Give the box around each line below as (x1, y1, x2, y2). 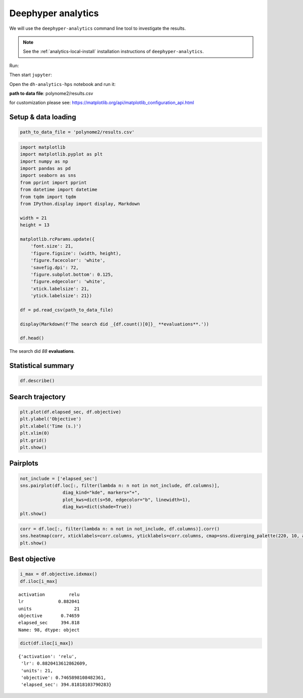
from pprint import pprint (20, 179, 87, 185)
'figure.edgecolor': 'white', (30, 278, 106, 285)
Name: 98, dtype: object (18, 627, 80, 633)
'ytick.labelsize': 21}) (30, 293, 92, 299)
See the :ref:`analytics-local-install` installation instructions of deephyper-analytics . (23, 49, 204, 55)
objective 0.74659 (18, 613, 80, 619)
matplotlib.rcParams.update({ (20, 236, 95, 242)
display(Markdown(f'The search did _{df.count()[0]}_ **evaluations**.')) (20, 321, 210, 327)
